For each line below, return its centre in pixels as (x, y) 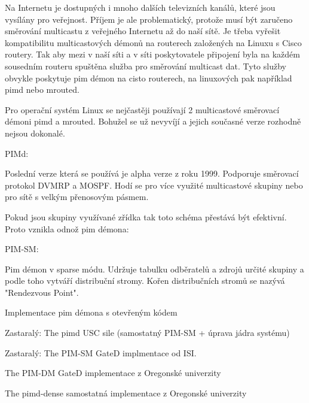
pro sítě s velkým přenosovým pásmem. (77, 197)
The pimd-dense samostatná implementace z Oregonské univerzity (126, 393)
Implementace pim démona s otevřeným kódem (91, 312)
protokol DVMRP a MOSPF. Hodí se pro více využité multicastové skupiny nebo (154, 185)
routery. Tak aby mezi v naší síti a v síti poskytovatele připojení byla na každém (152, 54)
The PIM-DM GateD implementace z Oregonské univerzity (113, 373)
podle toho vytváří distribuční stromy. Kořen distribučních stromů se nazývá (145, 281)
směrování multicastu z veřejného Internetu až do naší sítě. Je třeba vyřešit (143, 31)
